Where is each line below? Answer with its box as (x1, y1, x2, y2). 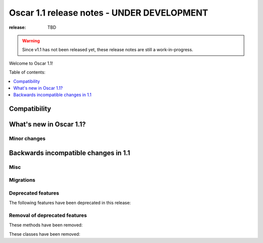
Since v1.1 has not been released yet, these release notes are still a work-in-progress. (22, 47, 193, 53)
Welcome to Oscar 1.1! (9, 60, 53, 66)
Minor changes (9, 135, 46, 142)
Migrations (9, 177, 36, 183)
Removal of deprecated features (9, 212, 87, 219)
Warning (22, 38, 40, 43)
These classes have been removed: (9, 231, 80, 237)
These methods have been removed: (9, 222, 83, 228)
